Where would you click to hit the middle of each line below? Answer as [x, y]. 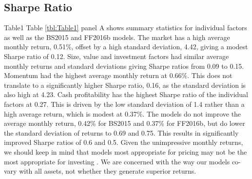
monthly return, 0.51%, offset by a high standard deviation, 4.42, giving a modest [126, 47]
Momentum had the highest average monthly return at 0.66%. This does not [118, 75]
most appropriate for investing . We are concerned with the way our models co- [122, 161]
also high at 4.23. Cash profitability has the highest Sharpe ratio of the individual [126, 94]
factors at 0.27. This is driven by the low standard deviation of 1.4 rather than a [124, 104]
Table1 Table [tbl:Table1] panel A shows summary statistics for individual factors [126, 28]
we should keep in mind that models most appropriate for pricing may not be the [126, 151]
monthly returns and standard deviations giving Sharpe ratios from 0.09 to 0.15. [124, 66]
